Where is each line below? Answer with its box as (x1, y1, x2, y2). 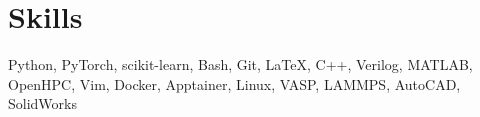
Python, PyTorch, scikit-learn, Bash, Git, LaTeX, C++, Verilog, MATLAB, (8, 54, 473, 75)
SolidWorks (8, 93, 77, 114)
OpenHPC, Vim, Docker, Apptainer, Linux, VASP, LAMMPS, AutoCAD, (8, 73, 461, 94)
